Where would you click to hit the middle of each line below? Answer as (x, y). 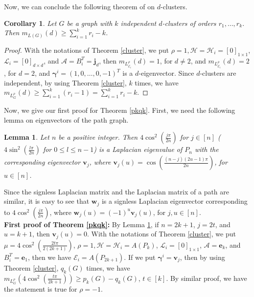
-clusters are (218, 73)
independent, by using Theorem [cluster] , (65, 82)
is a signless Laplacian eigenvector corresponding (174, 201)
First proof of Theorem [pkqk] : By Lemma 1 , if (81, 224)
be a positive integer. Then (98, 137)
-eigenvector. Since (166, 73)
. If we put (140, 257)
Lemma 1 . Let (27, 137)
